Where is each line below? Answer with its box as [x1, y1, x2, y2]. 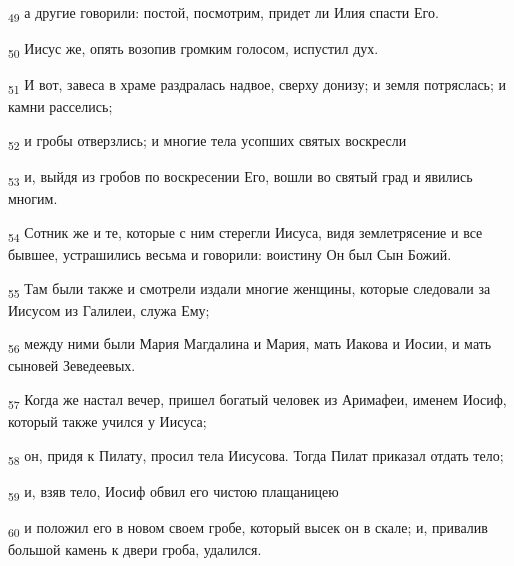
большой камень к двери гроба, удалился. [8, 539, 262, 560]
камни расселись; [8, 96, 113, 117]
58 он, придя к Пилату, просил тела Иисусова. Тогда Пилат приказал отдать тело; [8, 444, 504, 468]
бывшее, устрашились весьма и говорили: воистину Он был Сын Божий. [8, 243, 452, 264]
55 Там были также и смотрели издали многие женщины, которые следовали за [8, 277, 491, 301]
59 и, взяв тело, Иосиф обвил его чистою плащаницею [8, 480, 339, 504]
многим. [8, 188, 58, 209]
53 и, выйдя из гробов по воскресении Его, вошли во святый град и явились [8, 166, 473, 189]
